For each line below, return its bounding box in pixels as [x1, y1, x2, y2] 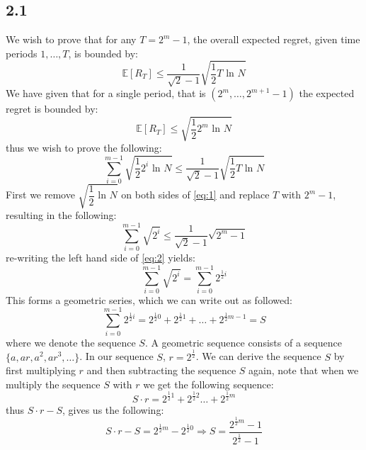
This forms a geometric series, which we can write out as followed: [6, 292, 292, 307]
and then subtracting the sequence [86, 363, 236, 378]
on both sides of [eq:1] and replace [121, 187, 270, 202]
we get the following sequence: [143, 376, 274, 391]
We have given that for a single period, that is [6, 86, 206, 100]
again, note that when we [248, 363, 359, 378]
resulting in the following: [6, 208, 117, 223]
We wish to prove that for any [6, 32, 137, 47]
